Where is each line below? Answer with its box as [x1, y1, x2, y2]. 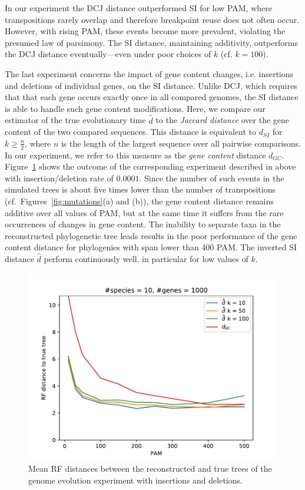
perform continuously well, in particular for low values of [44, 253, 248, 265]
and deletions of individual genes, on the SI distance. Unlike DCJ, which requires [5, 79, 297, 91]
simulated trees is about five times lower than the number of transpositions [5, 183, 276, 196]
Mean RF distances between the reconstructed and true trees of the [28, 462, 272, 475]
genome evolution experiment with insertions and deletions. [28, 474, 243, 486]
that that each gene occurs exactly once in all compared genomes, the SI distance [5, 91, 299, 103]
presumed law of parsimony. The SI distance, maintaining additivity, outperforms [5, 36, 298, 48]
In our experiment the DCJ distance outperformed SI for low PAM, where [5, 2, 272, 14]
